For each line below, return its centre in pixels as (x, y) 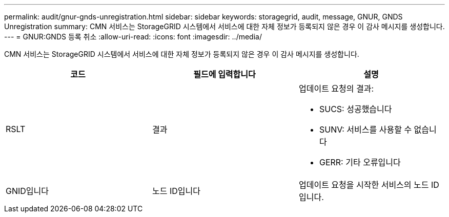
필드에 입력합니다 (224, 74)
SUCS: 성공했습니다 (355, 109)
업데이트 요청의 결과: (336, 89)
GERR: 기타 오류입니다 (360, 162)
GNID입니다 (27, 191)
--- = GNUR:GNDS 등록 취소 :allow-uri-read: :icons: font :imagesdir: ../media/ (133, 37)
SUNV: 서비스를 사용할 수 (365, 129)
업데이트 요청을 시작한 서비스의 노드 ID (369, 185)
